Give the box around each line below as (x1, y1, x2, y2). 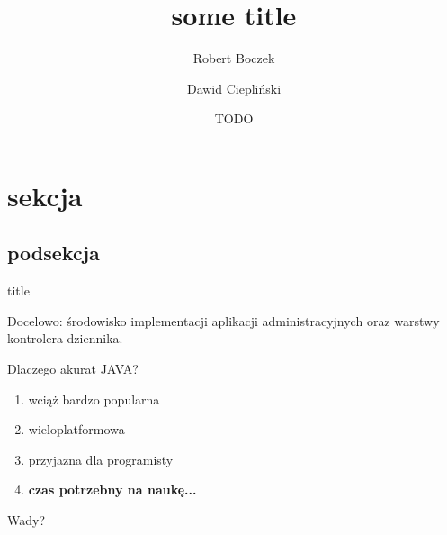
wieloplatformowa (28, 420, 125, 439)
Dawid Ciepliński (186, 78, 282, 97)
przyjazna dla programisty (28, 449, 174, 468)
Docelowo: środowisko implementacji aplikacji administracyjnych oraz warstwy (7, 311, 440, 330)
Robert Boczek (192, 49, 275, 68)
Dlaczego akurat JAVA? (7, 359, 139, 378)
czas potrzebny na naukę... (28, 480, 197, 499)
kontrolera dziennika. (7, 329, 123, 348)
